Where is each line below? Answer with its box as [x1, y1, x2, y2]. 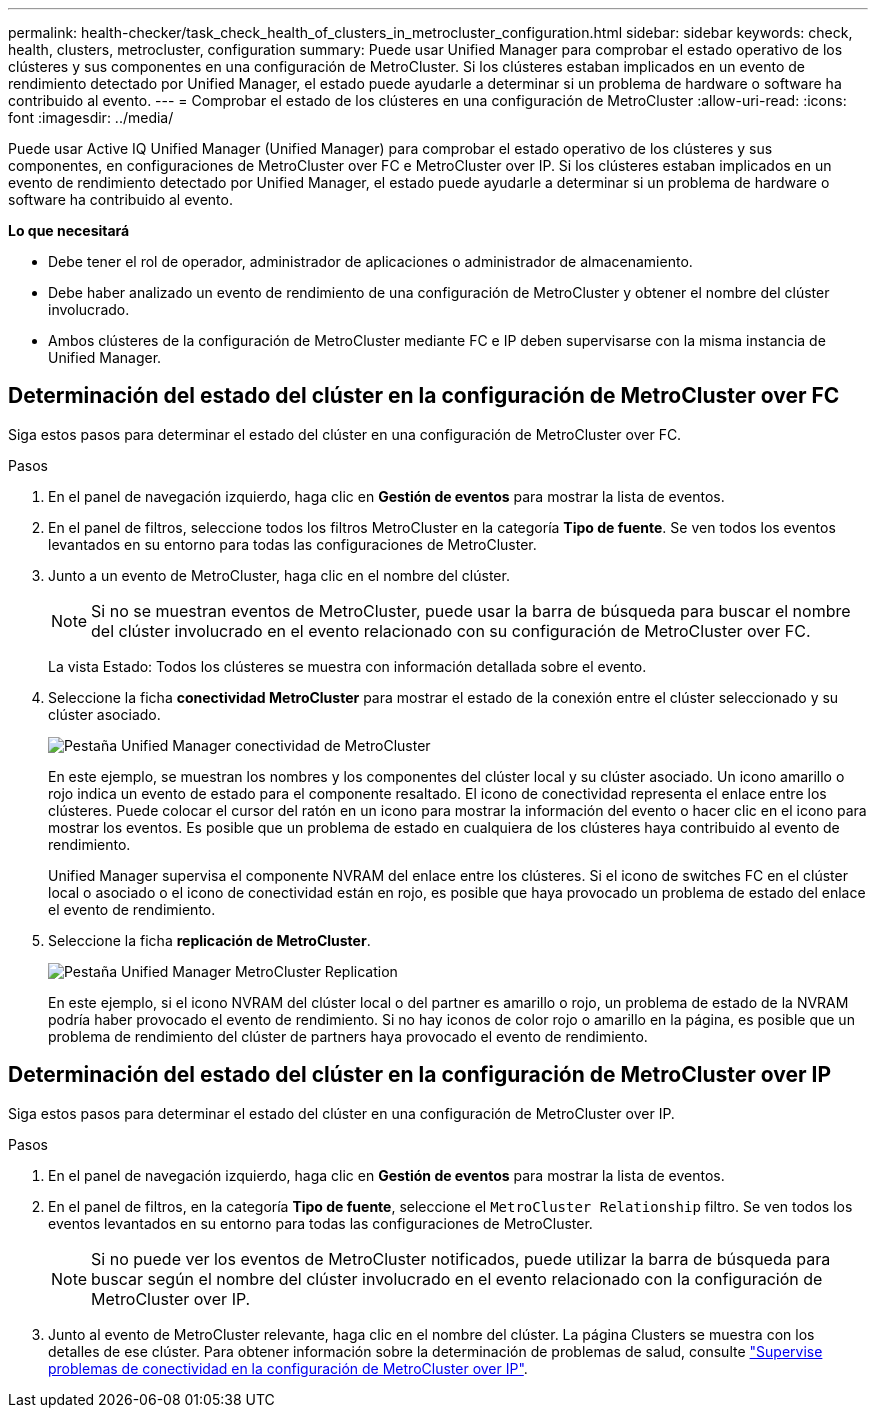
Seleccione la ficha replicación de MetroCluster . [48, 931, 371, 949]
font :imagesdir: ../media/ [8, 109, 174, 126]
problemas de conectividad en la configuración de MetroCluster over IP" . [48, 1359, 528, 1377]
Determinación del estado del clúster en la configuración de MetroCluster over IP [8, 1062, 831, 1088]
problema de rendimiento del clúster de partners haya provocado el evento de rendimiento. [48, 1027, 648, 1045]
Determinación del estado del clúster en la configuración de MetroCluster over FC [8, 383, 840, 409]
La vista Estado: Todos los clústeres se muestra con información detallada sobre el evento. [48, 657, 647, 675]
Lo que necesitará [8, 222, 130, 239]
